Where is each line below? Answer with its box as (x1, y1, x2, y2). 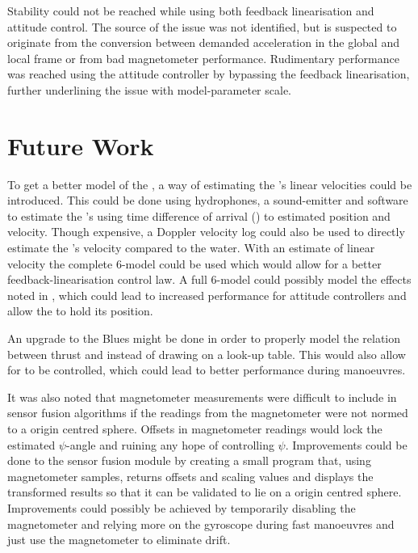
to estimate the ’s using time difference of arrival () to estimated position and (7, 207, 391, 224)
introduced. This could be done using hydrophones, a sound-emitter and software (7, 192, 408, 209)
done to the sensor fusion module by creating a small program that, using (7, 452, 371, 469)
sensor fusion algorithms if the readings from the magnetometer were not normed (7, 404, 408, 421)
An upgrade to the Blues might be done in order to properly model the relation (7, 330, 401, 347)
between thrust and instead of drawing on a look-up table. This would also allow (7, 345, 406, 362)
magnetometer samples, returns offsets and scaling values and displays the (7, 467, 374, 484)
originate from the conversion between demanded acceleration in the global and (7, 34, 399, 51)
